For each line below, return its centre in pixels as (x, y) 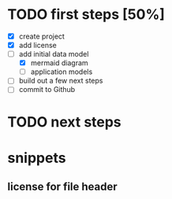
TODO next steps (64, 122)
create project (41, 36)
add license (37, 45)
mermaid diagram (59, 63)
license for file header (62, 187)
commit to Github (47, 90)
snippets (37, 158)
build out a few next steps (61, 81)
